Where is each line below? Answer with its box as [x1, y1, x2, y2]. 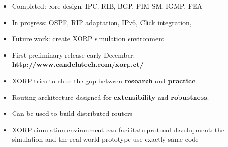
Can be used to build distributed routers [12, 108, 132, 118]
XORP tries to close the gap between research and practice [12, 75, 195, 85]
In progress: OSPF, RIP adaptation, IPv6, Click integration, [12, 17, 192, 27]
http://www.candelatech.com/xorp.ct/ [12, 59, 144, 69]
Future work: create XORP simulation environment [12, 33, 165, 44]
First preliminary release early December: [12, 49, 135, 60]
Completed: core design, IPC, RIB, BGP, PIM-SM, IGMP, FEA [12, 1, 202, 11]
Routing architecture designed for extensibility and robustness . [12, 92, 209, 102]
